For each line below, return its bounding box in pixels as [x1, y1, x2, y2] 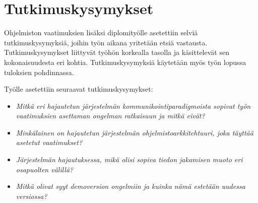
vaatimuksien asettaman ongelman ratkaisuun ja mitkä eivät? [16, 110, 205, 121]
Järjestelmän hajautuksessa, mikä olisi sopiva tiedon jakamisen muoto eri [16, 154, 243, 165]
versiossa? [16, 190, 47, 201]
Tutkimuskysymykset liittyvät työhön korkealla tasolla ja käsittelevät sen [4, 47, 229, 57]
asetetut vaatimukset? [16, 137, 83, 148]
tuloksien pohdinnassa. [4, 66, 74, 77]
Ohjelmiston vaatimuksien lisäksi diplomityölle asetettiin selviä [4, 27, 198, 38]
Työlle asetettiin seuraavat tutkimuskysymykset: [4, 84, 153, 94]
